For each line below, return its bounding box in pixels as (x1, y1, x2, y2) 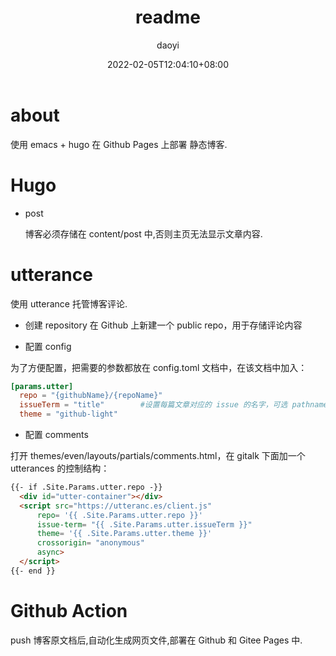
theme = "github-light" (19, 409, 118, 420)
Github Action (10, 600, 128, 622)
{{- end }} (10, 566, 56, 576)
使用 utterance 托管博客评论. (10, 297, 128, 310)
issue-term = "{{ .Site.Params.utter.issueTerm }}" (36, 519, 253, 530)
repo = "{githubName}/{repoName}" (19, 391, 163, 401)
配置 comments (24, 429, 89, 441)
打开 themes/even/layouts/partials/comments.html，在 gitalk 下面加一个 (10, 450, 306, 462)
